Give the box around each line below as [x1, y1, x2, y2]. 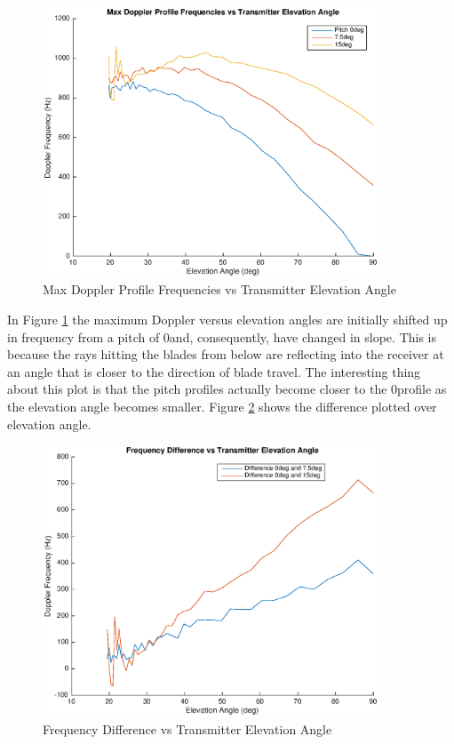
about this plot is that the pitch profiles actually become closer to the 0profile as [7, 380, 447, 398]
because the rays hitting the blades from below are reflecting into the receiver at [7, 345, 444, 364]
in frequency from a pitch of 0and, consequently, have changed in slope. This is [7, 327, 437, 346]
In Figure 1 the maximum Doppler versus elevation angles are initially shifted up [7, 309, 448, 328]
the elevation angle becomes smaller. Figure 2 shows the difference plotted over [7, 396, 437, 415]
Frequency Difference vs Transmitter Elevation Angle [43, 719, 332, 738]
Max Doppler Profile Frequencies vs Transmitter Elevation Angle [43, 280, 396, 299]
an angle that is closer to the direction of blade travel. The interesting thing [7, 362, 421, 380]
